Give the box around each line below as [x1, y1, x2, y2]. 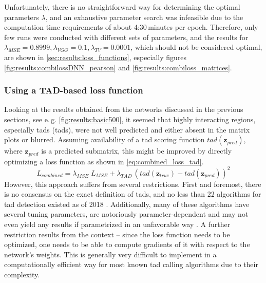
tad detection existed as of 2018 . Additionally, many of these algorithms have [4, 198, 250, 209]
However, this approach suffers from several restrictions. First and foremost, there [4, 178, 261, 189]
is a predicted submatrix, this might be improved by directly [41, 145, 232, 156]
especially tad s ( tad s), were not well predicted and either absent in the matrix [4, 124, 250, 135]
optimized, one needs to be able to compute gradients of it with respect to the [4, 239, 250, 250]
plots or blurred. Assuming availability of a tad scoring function [4, 134, 205, 145]
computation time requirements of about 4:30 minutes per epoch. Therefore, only [4, 22, 258, 32]
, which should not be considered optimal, [130, 42, 262, 52]
